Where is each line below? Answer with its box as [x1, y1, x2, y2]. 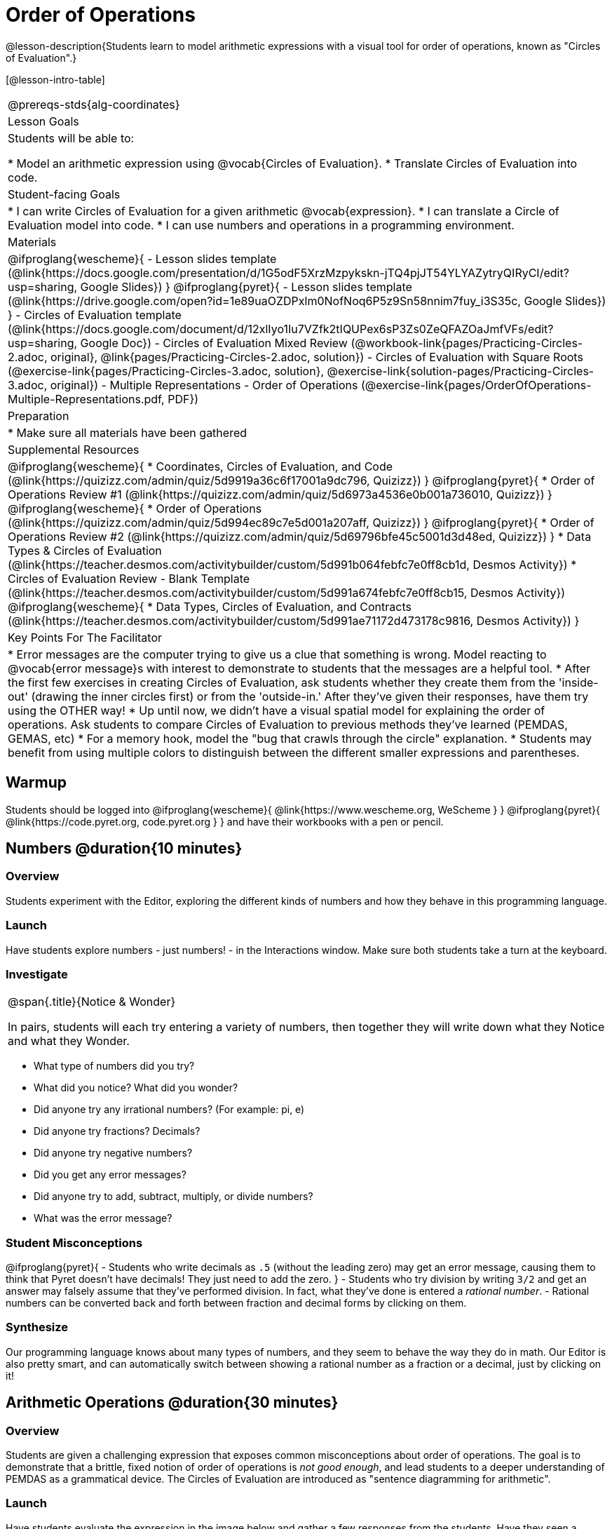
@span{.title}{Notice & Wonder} [8, 995, 176, 1009]
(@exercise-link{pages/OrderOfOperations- [360, 377, 592, 392]
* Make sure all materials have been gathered [8, 425, 247, 440]
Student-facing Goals [8, 187, 121, 201]
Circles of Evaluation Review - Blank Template [8, 571, 250, 586]
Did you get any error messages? [34, 1168, 186, 1181]
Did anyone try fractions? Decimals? [34, 1125, 200, 1138]
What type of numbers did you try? [34, 1060, 195, 1072]
